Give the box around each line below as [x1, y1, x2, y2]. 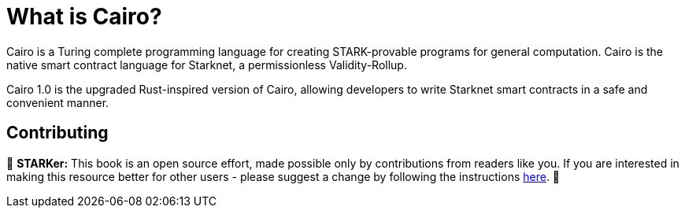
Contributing [6, 123, 109, 143]
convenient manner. [6, 95, 109, 109]
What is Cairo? [6, 3, 162, 30]
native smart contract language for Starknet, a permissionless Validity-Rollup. [6, 57, 407, 72]
